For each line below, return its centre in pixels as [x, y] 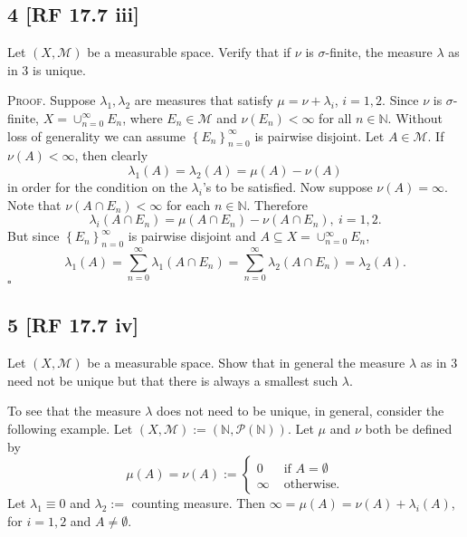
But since [33, 236]
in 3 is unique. [47, 69]
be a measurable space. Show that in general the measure [246, 363]
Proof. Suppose [52, 100]
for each [188, 204]
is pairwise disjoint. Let [319, 135]
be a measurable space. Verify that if [189, 52]
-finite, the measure [379, 52]
